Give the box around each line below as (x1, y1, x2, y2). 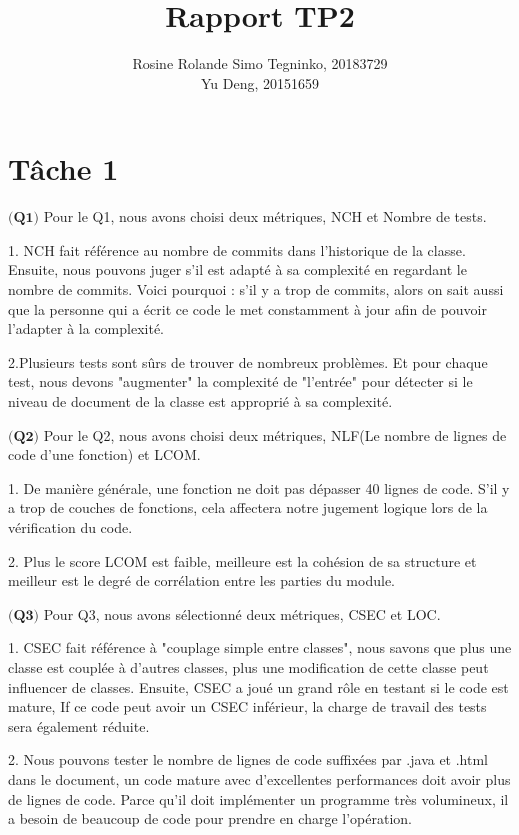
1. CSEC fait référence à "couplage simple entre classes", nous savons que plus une (8, 637, 512, 658)
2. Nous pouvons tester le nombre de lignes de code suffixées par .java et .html (8, 749, 489, 770)
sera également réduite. (8, 715, 150, 736)
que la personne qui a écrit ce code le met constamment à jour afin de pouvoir (8, 298, 487, 319)
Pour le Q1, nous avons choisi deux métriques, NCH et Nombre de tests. (43, 206, 487, 227)
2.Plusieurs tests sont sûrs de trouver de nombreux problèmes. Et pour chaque (8, 351, 488, 372)
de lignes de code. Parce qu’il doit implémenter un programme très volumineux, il (8, 788, 509, 809)
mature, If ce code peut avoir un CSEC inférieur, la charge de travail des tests (8, 696, 487, 717)
